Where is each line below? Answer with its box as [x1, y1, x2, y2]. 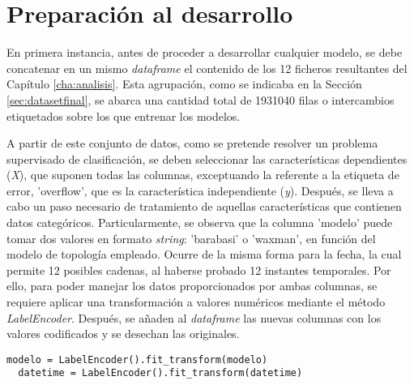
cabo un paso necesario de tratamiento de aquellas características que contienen [6, 198, 402, 215]
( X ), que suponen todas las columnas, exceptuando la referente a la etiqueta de [6, 166, 399, 183]
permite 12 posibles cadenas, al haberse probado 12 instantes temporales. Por [6, 261, 391, 278]
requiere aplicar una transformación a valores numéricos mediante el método [6, 293, 386, 310]
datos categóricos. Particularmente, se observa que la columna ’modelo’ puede [6, 214, 393, 231]
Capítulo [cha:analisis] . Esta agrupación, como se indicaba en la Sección [6, 75, 362, 92]
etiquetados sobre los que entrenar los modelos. [6, 107, 241, 124]
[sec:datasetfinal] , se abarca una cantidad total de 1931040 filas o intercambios [6, 91, 395, 108]
